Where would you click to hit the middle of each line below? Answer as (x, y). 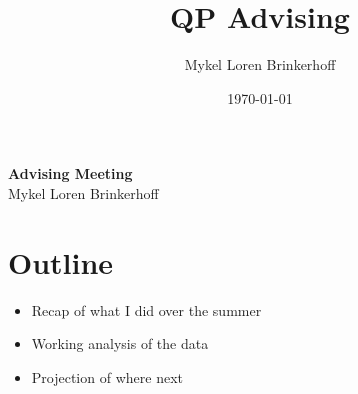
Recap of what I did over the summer (146, 309)
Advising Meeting (70, 173)
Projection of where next (107, 376)
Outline (61, 261)
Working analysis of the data (120, 343)
